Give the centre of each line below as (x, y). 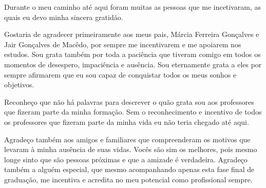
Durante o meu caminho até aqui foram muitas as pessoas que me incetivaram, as (133, 7)
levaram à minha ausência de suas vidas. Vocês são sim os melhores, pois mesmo (131, 149)
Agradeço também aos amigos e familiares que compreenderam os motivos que (127, 139)
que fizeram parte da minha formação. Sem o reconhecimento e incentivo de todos (133, 112)
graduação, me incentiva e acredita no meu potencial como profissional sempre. (128, 179)
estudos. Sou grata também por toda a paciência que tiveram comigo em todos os (132, 54)
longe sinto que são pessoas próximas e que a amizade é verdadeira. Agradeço (126, 159)
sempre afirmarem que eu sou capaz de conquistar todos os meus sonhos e (120, 74)
